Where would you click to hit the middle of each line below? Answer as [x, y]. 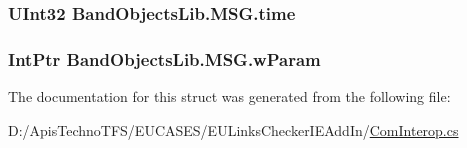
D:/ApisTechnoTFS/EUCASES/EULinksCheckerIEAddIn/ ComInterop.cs [233, 129]
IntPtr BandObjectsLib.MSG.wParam [164, 58]
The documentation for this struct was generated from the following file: [229, 96]
